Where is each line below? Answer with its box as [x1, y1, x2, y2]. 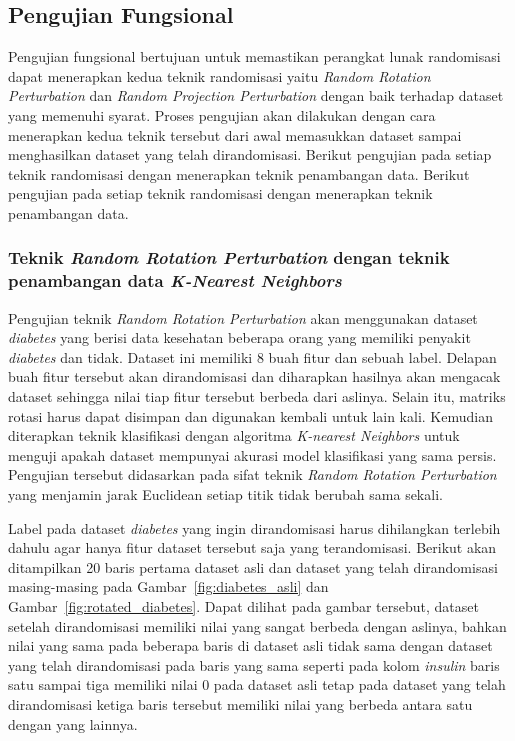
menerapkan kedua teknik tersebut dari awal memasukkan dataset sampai [8, 124, 462, 145]
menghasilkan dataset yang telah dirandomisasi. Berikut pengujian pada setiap [8, 144, 492, 165]
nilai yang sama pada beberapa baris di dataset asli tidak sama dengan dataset [8, 635, 493, 656]
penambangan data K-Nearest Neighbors [8, 268, 342, 293]
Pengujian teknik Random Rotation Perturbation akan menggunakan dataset [8, 307, 478, 328]
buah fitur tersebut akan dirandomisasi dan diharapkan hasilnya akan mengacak [8, 366, 501, 387]
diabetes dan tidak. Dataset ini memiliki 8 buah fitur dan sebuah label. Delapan [8, 346, 497, 367]
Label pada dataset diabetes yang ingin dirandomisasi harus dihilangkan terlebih [8, 517, 501, 538]
